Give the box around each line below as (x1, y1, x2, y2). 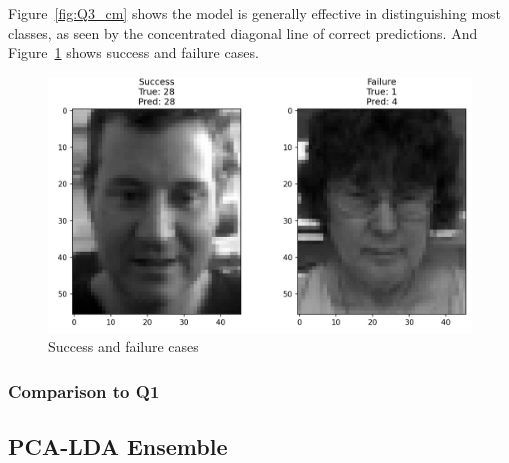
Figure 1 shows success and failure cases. (8, 42, 259, 63)
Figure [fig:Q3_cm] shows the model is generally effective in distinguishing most (8, 3, 502, 23)
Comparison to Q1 (8, 378, 160, 403)
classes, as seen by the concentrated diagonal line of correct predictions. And (8, 22, 478, 43)
